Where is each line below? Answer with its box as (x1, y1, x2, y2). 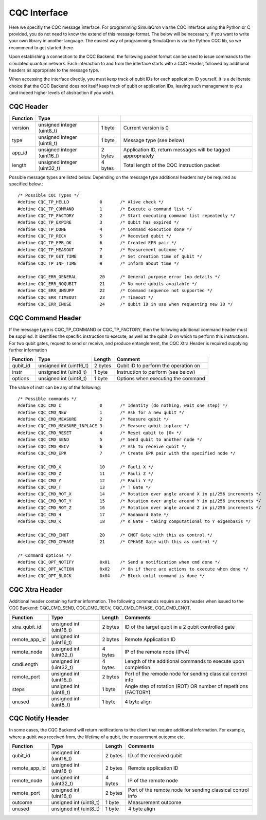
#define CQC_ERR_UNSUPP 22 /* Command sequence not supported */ (18, 288, 213, 293)
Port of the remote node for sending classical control (128, 786, 249, 793)
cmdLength (12, 661, 38, 668)
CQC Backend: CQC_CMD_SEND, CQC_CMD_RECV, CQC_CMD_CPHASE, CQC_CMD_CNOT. (9, 605, 192, 611)
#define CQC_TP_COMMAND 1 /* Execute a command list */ (18, 206, 192, 212)
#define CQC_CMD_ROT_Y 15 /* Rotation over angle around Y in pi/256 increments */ (18, 498, 261, 504)
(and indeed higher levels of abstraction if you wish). (9, 90, 115, 96)
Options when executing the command (117, 375, 205, 382)
